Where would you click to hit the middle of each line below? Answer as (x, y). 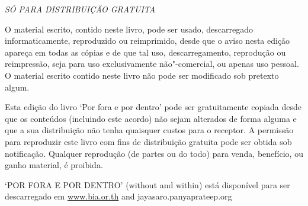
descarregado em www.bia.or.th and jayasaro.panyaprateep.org (118, 196)
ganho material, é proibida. (54, 165)
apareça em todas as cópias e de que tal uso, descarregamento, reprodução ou (145, 52)
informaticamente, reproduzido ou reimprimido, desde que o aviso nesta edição (147, 41)
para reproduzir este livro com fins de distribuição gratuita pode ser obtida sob (148, 141)
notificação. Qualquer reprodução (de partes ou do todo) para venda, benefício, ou (154, 153)
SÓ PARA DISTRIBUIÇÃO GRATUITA (80, 9)
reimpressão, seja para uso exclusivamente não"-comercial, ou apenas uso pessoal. (152, 64)
